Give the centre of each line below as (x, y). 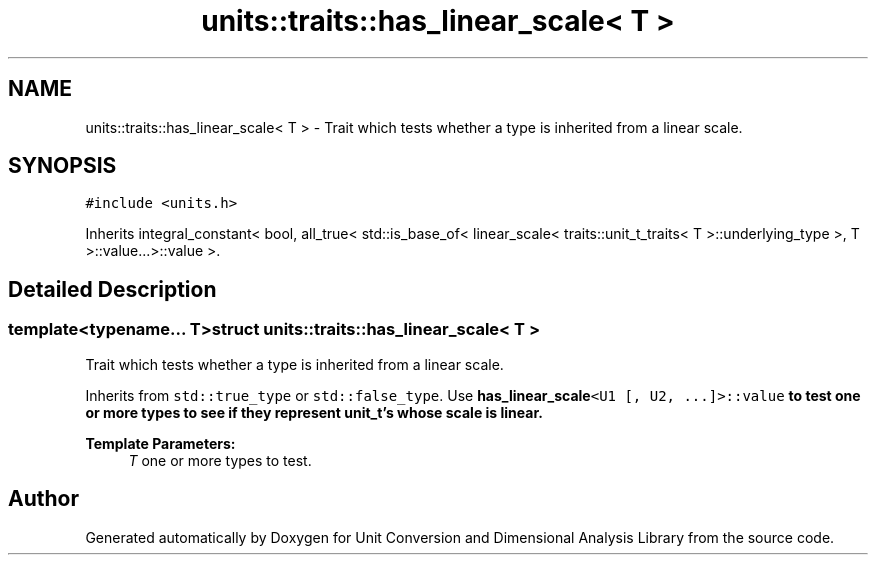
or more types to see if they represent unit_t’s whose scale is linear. (314, 412)
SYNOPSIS (62, 166)
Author (43, 499)
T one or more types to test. (220, 460)
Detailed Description (112, 289)
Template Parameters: (160, 443)
